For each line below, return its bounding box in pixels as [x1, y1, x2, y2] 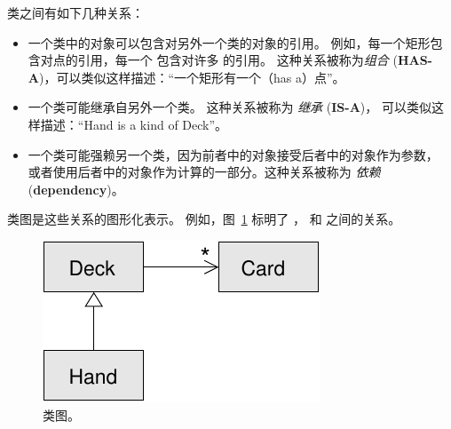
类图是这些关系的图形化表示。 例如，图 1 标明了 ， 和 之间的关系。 [7, 210, 401, 228]
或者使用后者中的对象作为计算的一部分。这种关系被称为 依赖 [28, 163, 381, 181]
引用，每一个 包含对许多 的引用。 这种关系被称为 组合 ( [77, 51, 398, 69]
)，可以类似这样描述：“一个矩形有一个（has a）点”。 [38, 68, 345, 86]
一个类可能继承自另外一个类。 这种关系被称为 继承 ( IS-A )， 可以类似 [28, 98, 431, 116]
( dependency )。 [28, 179, 124, 198]
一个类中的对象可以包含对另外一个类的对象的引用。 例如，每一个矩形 [28, 33, 431, 52]
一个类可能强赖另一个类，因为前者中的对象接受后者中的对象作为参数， [28, 145, 439, 163]
